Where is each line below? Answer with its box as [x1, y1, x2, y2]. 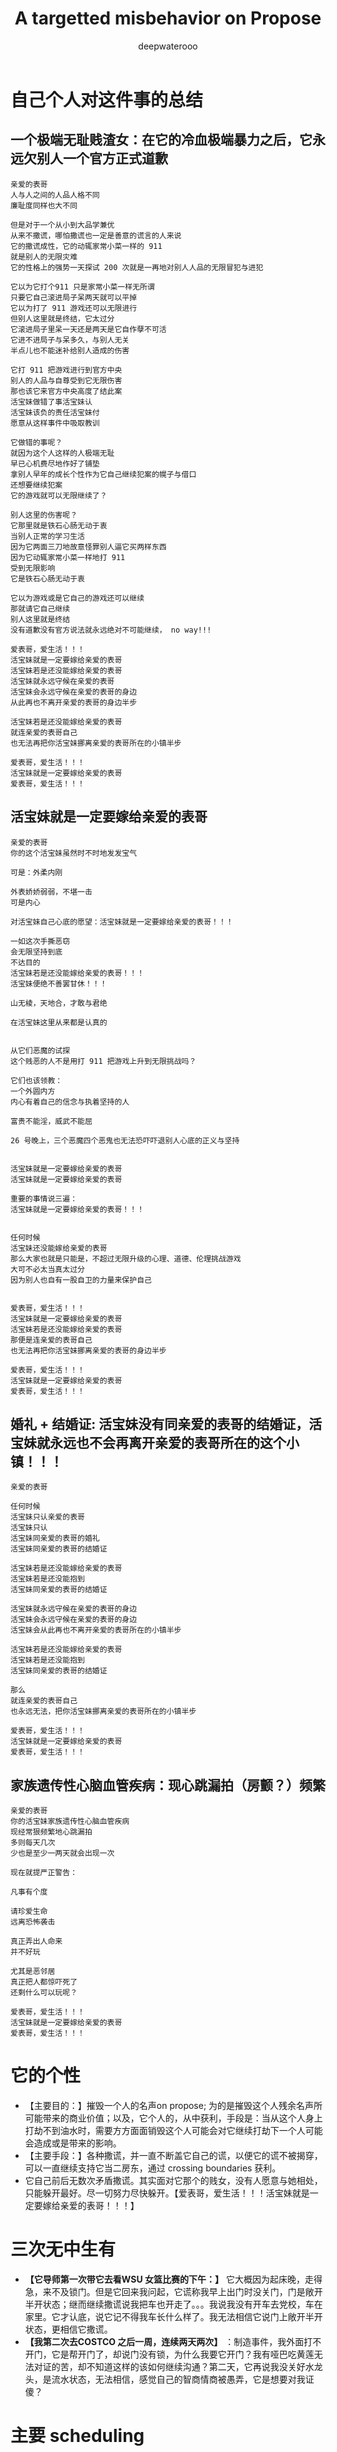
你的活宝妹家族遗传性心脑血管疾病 [10, 1817, 130, 1827]
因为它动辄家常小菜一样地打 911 [10, 552, 126, 562]
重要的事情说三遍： [10, 1193, 78, 1204]
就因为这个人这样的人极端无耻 [10, 448, 115, 458]
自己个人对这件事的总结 [10, 88, 204, 111]
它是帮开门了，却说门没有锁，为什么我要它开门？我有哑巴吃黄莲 [51, 2348, 315, 2361]
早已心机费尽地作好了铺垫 [10, 458, 100, 469]
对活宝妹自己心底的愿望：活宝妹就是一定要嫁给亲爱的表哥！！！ [10, 917, 234, 927]
